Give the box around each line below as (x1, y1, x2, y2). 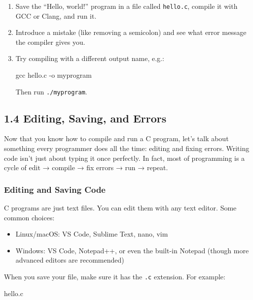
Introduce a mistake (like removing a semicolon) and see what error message (15, 27, 247, 37)
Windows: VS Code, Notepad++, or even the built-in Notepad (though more (15, 245, 249, 255)
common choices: (4, 212, 55, 222)
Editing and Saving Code (4, 183, 106, 195)
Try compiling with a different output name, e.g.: (15, 53, 164, 63)
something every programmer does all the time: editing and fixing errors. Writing (4, 143, 250, 153)
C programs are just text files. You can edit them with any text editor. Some (4, 203, 237, 213)
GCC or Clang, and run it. (15, 10, 97, 21)
